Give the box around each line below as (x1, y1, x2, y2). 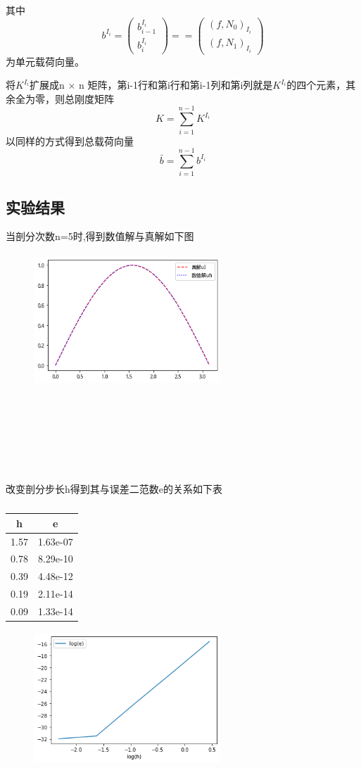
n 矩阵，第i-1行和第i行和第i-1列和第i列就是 (78, 77, 273, 92)
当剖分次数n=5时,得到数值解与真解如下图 (6, 229, 194, 244)
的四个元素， (286, 77, 346, 92)
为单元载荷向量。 (6, 53, 84, 68)
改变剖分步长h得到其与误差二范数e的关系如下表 (6, 481, 222, 496)
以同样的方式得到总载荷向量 (6, 133, 134, 148)
